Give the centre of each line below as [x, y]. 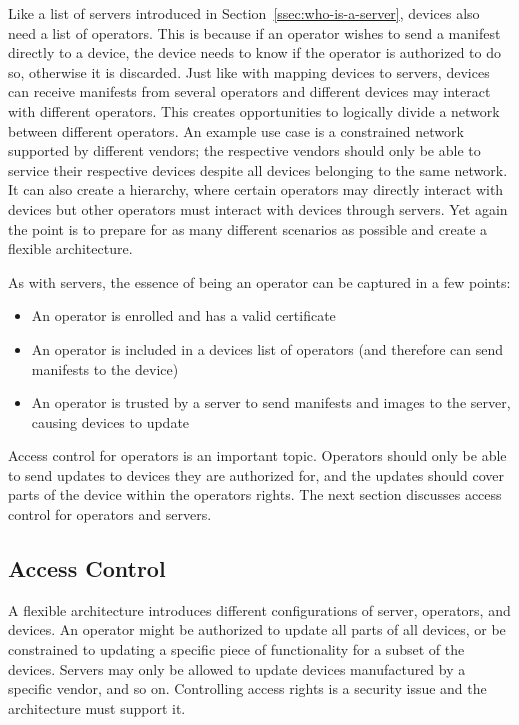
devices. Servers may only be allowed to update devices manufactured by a [237, 668]
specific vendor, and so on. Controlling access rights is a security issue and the [247, 688]
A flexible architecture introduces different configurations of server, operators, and [259, 609]
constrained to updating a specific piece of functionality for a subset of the [236, 649]
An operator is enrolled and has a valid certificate [183, 315]
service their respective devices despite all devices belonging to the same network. [258, 169]
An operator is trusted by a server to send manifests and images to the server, [271, 402]
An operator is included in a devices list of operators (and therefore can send [267, 348]
